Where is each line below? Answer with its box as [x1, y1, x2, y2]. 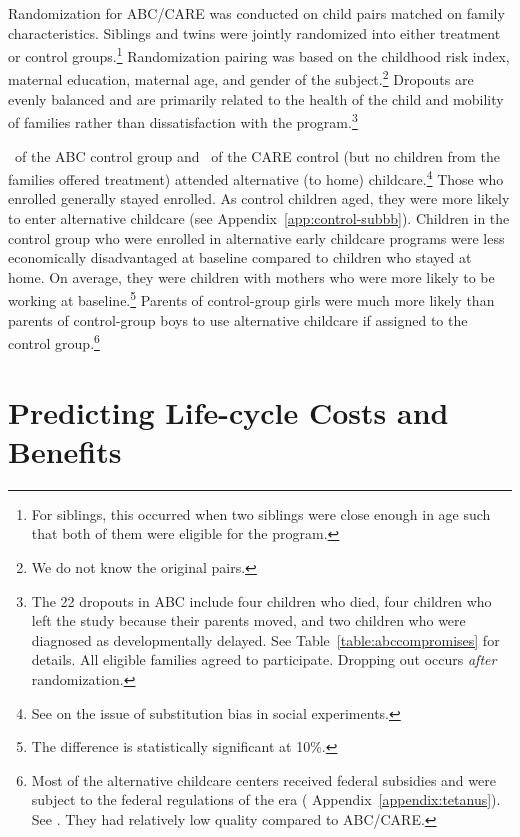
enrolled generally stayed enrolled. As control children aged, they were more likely [8, 188, 510, 209]
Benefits [8, 430, 122, 471]
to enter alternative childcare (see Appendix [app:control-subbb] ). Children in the [8, 207, 510, 228]
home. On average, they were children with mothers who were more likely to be [8, 266, 495, 287]
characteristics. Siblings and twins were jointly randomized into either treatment [8, 22, 501, 43]
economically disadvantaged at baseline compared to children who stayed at [8, 247, 472, 268]
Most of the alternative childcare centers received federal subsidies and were [31, 769, 496, 790]
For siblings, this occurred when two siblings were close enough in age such [31, 503, 491, 524]
